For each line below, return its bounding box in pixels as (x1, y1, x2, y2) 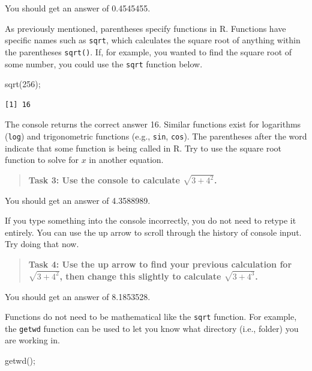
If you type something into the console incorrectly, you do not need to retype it (5, 214, 296, 227)
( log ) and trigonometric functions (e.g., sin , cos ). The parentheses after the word (5, 129, 307, 142)
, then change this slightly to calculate (59, 269, 221, 282)
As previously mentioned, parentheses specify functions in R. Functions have (5, 22, 286, 34)
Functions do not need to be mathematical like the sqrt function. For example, (5, 310, 297, 323)
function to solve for (5, 153, 79, 166)
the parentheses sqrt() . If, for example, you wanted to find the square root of (5, 45, 292, 58)
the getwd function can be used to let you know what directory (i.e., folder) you (5, 322, 299, 334)
